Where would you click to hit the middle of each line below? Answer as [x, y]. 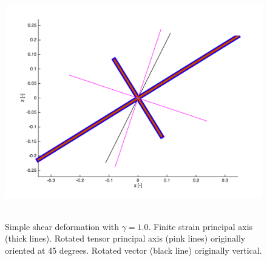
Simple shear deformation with [62, 226]
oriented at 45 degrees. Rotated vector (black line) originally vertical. [133, 250]
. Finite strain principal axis [201, 226]
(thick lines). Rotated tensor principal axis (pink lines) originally [125, 238]
